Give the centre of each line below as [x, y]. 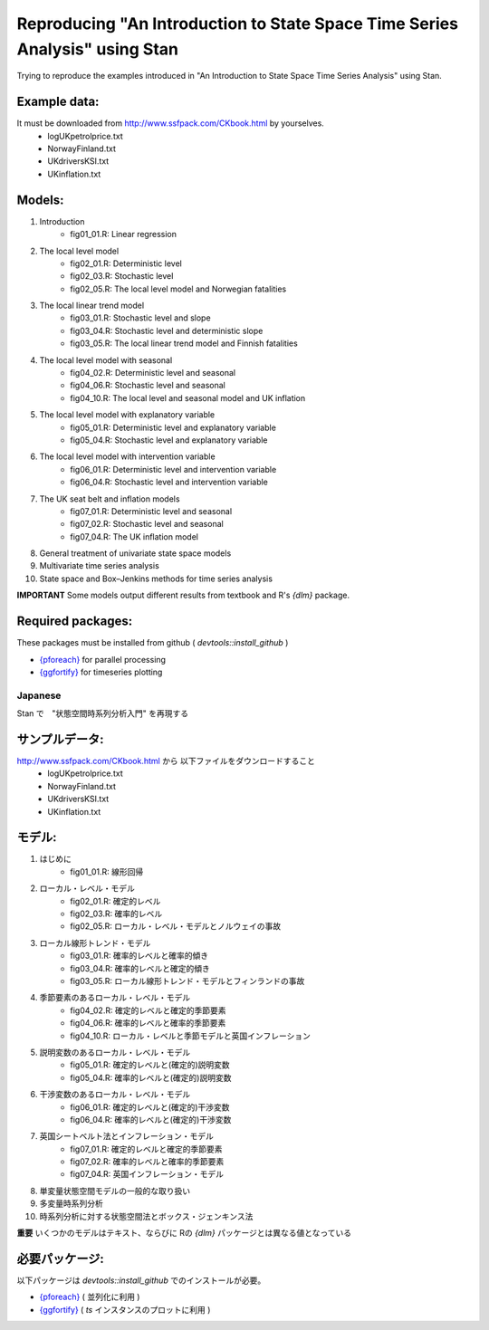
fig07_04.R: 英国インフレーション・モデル [147, 1174]
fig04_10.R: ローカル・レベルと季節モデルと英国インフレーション [191, 1036]
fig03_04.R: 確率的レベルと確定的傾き [140, 968]
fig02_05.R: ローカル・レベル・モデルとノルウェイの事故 [176, 926]
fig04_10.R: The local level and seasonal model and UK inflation [188, 397]
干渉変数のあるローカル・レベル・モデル [115, 1095]
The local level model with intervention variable [128, 456]
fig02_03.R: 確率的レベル [116, 914]
